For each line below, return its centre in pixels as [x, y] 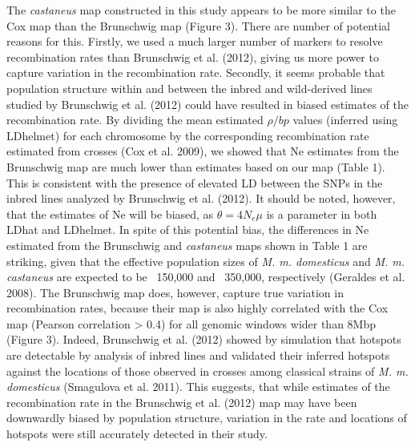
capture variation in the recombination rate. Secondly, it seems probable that [196, 72]
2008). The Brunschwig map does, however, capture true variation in [175, 292]
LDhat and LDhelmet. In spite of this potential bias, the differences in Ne [188, 230]
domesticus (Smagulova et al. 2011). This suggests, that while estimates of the [198, 387]
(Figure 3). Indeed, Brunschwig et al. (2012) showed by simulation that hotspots [204, 339]
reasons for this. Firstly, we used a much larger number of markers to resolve [195, 41]
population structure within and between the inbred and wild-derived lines [189, 88]
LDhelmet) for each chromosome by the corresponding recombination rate [188, 135]
